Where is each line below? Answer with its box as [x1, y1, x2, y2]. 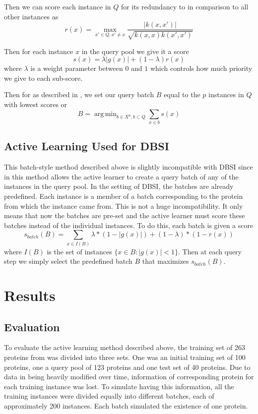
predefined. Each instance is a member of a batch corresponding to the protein [4, 190, 243, 201]
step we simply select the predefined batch [4, 256, 132, 266]
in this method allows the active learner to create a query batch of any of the [4, 171, 239, 181]
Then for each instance [4, 46, 73, 56]
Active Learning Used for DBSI [4, 138, 169, 154]
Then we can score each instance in [4, 1, 111, 11]
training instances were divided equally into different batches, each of [4, 391, 214, 401]
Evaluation [4, 319, 60, 334]
